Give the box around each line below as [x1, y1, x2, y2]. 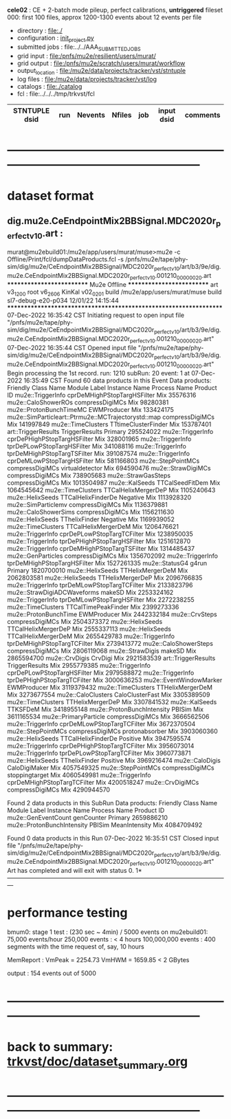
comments [184, 110, 221, 120]
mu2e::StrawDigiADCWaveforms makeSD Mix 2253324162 [7, 588, 174, 596]
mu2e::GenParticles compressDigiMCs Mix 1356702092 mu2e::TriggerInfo [7, 552, 219, 560]
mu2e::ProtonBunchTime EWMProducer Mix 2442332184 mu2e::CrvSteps [7, 610, 218, 618]
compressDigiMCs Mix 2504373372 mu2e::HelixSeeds [7, 617, 163, 625]
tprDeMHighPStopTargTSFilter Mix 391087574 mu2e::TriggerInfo [7, 449, 190, 457]
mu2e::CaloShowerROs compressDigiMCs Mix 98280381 [7, 398, 169, 406]
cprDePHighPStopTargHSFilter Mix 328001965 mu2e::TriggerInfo [7, 435, 192, 443]
